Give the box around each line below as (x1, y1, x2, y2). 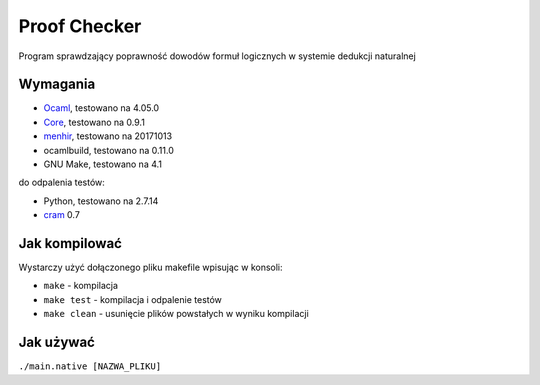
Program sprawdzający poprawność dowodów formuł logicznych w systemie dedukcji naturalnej (18, 50, 417, 62)
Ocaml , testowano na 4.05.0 (43, 102, 160, 114)
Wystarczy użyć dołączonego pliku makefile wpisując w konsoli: (18, 261, 284, 274)
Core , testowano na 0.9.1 (43, 116, 145, 128)
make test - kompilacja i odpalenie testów (43, 293, 222, 305)
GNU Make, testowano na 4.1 (43, 158, 163, 170)
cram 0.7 (43, 209, 80, 221)
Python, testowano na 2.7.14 (43, 195, 159, 207)
